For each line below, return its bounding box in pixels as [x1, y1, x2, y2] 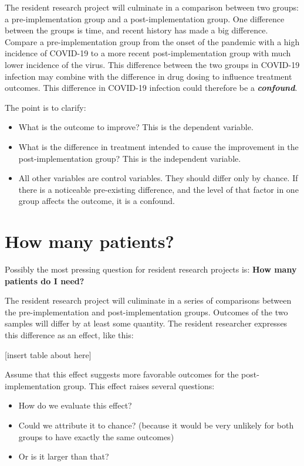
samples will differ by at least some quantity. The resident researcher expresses [5, 317, 288, 329]
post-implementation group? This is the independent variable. [18, 152, 241, 164]
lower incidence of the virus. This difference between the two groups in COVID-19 [5, 58, 300, 70]
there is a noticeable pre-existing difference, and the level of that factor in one [18, 183, 299, 195]
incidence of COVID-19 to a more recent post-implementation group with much [5, 47, 291, 59]
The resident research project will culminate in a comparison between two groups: [5, 1, 299, 13]
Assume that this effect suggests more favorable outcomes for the [5, 368, 239, 380]
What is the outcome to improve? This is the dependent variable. [18, 121, 254, 133]
